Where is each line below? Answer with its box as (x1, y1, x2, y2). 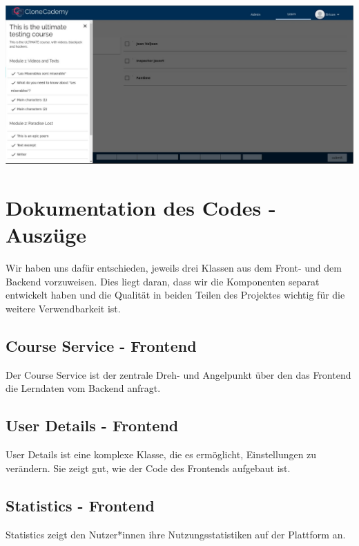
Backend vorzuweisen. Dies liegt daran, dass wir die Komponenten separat (6, 274, 320, 288)
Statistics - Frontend (6, 494, 155, 516)
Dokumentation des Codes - (6, 194, 276, 222)
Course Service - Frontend (6, 335, 197, 357)
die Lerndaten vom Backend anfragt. (6, 381, 161, 395)
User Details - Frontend (6, 415, 179, 436)
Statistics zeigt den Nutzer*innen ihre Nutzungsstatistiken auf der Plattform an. (6, 527, 346, 541)
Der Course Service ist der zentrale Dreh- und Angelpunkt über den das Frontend (6, 367, 351, 382)
